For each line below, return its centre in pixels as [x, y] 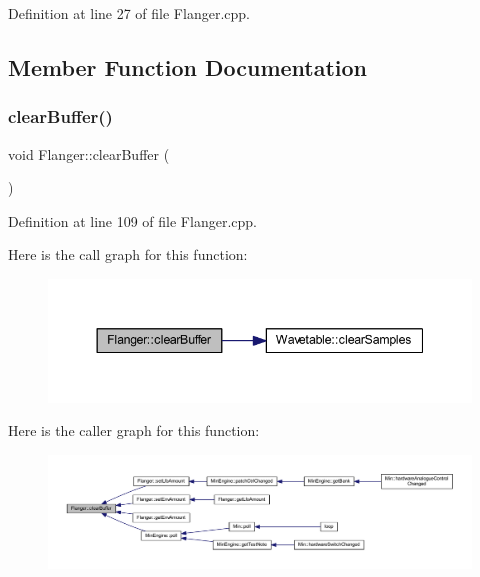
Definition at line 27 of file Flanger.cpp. [129, 13]
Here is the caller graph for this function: [134, 430]
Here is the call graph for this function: [128, 254]
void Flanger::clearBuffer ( [89, 153]
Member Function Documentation [188, 66]
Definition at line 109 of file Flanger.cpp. [132, 220]
